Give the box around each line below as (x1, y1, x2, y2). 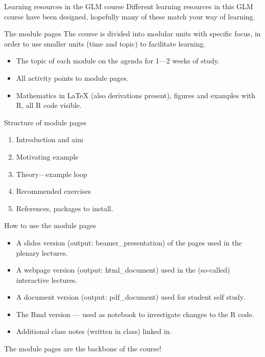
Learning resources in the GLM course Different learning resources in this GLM (4, 1, 253, 11)
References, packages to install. (16, 203, 113, 213)
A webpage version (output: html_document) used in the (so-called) (16, 264, 230, 275)
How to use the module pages (4, 220, 97, 231)
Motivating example (16, 151, 79, 162)
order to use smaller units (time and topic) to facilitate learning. (4, 38, 206, 49)
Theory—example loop (16, 168, 87, 179)
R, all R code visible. (16, 100, 82, 110)
